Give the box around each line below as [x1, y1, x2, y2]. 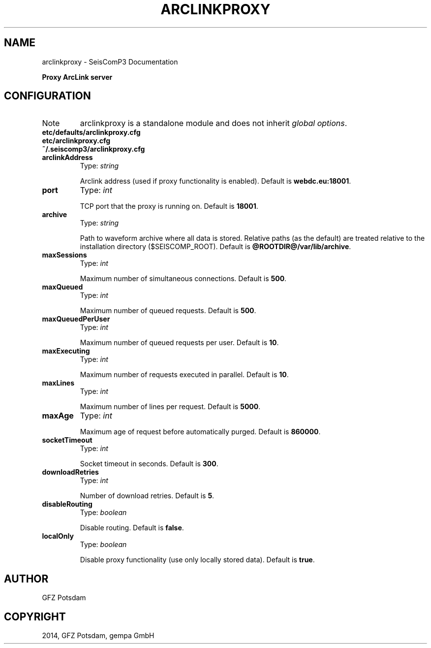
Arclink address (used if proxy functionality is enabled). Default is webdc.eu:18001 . [80, 177, 351, 186]
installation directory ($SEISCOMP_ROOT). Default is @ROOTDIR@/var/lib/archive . [80, 242, 351, 251]
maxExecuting [42, 347, 90, 356]
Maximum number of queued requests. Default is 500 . [80, 306, 256, 315]
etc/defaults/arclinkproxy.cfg [42, 128, 141, 137]
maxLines [42, 379, 75, 388]
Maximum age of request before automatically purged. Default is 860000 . [80, 427, 321, 436]
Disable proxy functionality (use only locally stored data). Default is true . [80, 555, 315, 564]
